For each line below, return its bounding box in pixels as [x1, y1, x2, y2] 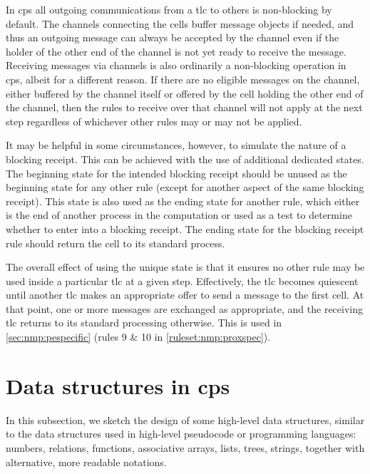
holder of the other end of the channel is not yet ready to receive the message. [6, 43, 346, 58]
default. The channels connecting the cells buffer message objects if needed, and [6, 16, 354, 31]
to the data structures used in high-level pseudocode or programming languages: [6, 426, 356, 441]
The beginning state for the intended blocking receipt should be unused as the [6, 165, 347, 180]
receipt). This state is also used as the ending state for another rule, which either [6, 193, 360, 208]
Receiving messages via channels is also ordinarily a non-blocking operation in [6, 58, 346, 73]
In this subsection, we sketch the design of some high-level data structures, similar [6, 412, 365, 427]
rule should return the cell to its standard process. [6, 235, 225, 250]
